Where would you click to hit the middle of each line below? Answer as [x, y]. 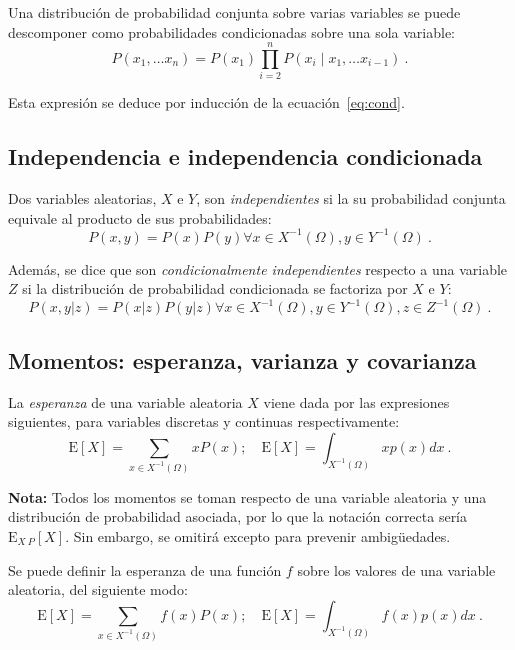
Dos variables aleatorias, [82, 198]
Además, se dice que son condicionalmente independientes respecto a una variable [258, 268]
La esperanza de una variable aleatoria [125, 401]
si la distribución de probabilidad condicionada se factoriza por [215, 288]
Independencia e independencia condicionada [245, 156]
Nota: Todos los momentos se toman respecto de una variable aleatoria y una [247, 496]
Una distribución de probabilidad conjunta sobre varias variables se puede [234, 12]
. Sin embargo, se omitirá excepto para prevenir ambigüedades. [258, 536]
